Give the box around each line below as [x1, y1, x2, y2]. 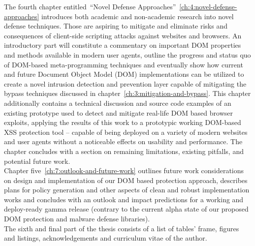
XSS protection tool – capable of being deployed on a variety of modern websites [4, 126, 248, 137]
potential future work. [4, 155, 70, 166]
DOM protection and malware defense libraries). [4, 214, 150, 224]
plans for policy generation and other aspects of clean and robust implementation [4, 184, 250, 195]
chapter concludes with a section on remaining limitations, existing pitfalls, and [4, 146, 244, 156]
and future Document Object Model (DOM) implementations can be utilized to [4, 69, 244, 79]
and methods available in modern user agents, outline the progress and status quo [4, 49, 251, 60]
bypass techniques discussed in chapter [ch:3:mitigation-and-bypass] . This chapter [4, 88, 251, 98]
